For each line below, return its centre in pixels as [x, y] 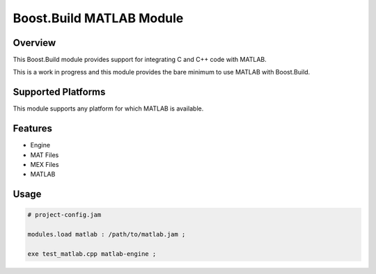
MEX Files [45, 165]
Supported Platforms [59, 92]
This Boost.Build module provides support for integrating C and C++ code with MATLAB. [140, 60]
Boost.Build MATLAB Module [98, 18]
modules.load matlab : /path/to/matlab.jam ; [107, 234]
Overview [34, 43]
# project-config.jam [64, 215]
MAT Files [45, 155]
